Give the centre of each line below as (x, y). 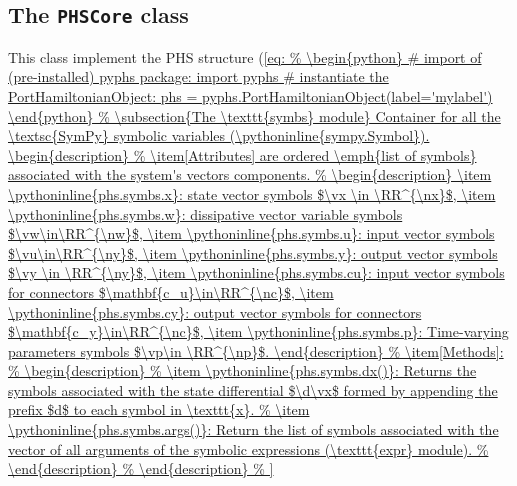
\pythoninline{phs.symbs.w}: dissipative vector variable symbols (205, 213)
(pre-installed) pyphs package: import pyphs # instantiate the (198, 76)
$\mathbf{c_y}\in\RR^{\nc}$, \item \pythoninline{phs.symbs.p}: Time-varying (258, 331)
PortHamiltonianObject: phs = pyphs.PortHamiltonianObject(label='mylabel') (250, 95)
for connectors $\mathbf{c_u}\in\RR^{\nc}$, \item (171, 291)
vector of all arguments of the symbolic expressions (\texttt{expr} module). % (248, 448)
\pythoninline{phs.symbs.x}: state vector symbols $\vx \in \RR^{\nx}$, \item (252, 193)
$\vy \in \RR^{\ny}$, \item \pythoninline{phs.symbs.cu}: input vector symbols (256, 272)
